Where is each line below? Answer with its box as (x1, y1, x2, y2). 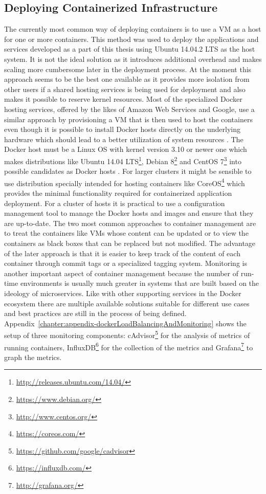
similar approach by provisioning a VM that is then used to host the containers (4, 114, 253, 124)
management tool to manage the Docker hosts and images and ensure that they (4, 208, 254, 218)
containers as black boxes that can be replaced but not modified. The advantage (4, 237, 256, 248)
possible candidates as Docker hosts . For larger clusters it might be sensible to (4, 166, 252, 176)
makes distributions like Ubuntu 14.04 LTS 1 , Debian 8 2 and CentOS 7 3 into (4, 154, 241, 166)
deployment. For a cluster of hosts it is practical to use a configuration (4, 197, 225, 208)
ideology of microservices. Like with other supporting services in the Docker (4, 287, 241, 298)
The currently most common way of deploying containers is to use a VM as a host (4, 24, 261, 34)
